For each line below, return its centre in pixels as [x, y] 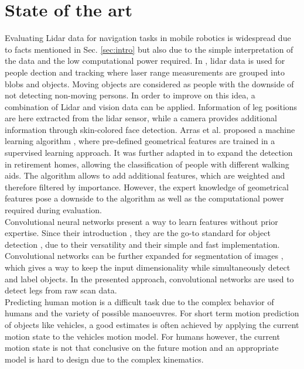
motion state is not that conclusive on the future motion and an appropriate [142, 348]
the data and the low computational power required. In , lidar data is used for [145, 61]
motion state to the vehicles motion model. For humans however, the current [142, 336]
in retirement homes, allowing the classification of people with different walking [147, 164]
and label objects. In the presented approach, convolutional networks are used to [149, 279]
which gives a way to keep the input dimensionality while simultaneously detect [148, 267]
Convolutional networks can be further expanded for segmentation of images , [144, 256]
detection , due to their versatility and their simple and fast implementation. [142, 244]
